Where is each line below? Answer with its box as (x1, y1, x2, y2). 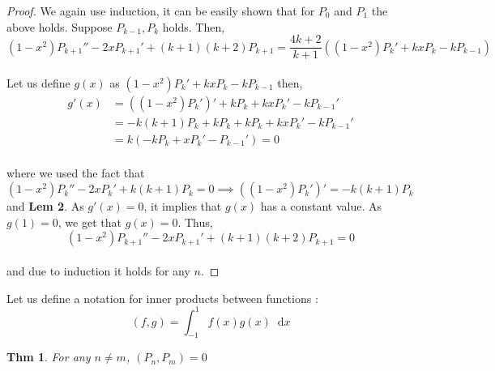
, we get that (58, 213, 122, 230)
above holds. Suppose (6, 18, 113, 35)
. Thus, (177, 213, 213, 230)
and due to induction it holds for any (6, 262, 190, 279)
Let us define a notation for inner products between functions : (6, 289, 318, 306)
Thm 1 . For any (6, 348, 91, 365)
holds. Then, (162, 18, 225, 35)
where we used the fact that (6, 164, 145, 181)
